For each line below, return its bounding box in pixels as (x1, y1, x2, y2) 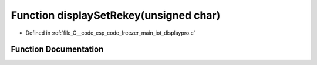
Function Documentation (11, 45, 104, 54)
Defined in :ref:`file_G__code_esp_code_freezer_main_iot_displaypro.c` (25, 29, 195, 36)
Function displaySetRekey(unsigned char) (11, 9, 221, 22)
